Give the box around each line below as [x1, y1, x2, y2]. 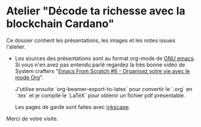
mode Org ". [14, 74, 44, 81]
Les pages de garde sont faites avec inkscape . [14, 103, 131, 110]
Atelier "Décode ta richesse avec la [6, 4, 185, 18]
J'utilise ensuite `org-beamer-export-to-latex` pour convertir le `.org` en [14, 85, 193, 92]
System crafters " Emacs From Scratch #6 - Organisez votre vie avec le [14, 67, 190, 74]
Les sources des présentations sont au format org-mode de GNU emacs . [14, 55, 196, 62]
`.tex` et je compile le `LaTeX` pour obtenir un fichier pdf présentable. [14, 92, 186, 99]
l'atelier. [6, 43, 26, 50]
